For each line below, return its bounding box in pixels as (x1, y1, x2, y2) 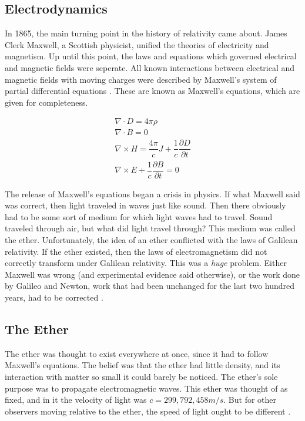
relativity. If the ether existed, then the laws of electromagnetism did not (5, 245, 267, 257)
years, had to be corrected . (5, 291, 103, 303)
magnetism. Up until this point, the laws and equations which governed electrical (5, 50, 297, 62)
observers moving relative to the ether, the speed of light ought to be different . (5, 405, 291, 417)
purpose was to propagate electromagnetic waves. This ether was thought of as (5, 382, 288, 394)
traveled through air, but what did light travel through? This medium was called (5, 222, 296, 234)
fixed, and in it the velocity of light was (5, 393, 147, 406)
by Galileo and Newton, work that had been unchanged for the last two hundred (5, 279, 295, 292)
